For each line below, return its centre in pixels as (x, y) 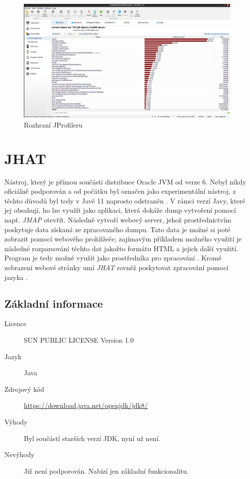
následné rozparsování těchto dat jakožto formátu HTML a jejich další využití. (121, 248)
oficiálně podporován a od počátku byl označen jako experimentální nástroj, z (120, 191)
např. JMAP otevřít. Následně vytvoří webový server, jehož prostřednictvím (118, 220)
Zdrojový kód (24, 389)
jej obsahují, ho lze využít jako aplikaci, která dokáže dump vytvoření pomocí (120, 210)
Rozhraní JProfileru (53, 124)
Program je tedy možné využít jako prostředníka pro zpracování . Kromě (113, 258)
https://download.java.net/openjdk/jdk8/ (86, 405)
